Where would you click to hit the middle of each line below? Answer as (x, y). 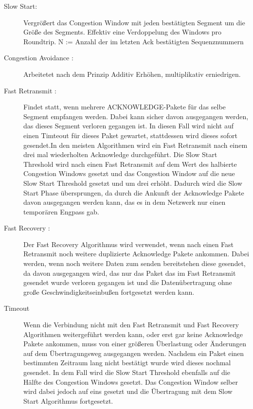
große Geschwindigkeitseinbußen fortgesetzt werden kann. (109, 292)
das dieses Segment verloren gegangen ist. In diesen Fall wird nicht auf (128, 126)
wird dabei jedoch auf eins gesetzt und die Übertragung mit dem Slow (128, 391)
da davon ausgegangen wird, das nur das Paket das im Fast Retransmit (130, 273)
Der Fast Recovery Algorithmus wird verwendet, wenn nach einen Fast (129, 244)
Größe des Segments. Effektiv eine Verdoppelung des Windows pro (123, 32)
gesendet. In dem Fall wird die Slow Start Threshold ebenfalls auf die (127, 372)
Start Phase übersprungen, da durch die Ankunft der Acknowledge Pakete (134, 192)
